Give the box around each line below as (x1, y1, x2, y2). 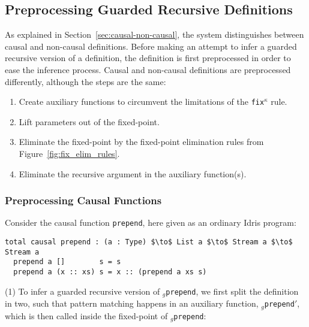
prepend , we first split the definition (166, 284, 299, 297)
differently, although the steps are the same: (5, 75, 166, 87)
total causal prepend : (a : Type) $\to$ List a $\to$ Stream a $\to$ (5, 238, 293, 247)
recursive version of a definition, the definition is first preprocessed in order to (5, 52, 291, 64)
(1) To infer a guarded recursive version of (5, 284, 160, 297)
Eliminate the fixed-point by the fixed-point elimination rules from (19, 135, 264, 148)
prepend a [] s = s (13, 258, 121, 267)
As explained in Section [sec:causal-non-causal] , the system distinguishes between (5, 28, 304, 41)
